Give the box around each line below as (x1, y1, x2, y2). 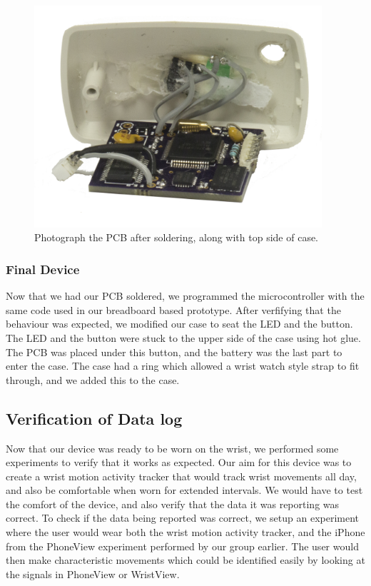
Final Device (6, 260, 80, 278)
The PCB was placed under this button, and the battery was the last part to (6, 344, 342, 359)
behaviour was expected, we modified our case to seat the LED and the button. (6, 316, 353, 331)
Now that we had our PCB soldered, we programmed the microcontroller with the (6, 288, 365, 303)
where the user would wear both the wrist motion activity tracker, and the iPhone (6, 525, 365, 540)
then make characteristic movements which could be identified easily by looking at (6, 552, 365, 567)
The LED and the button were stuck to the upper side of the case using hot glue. (6, 330, 361, 345)
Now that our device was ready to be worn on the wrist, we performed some (6, 440, 339, 455)
